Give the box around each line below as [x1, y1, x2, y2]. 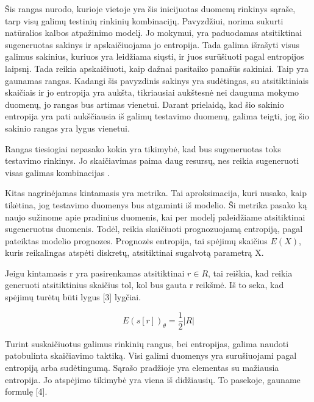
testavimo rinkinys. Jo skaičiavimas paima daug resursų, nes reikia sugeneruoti [5, 154, 299, 167]
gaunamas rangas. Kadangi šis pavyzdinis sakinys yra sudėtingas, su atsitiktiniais [5, 74, 309, 86]
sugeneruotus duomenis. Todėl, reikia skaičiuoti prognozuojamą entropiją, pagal [5, 222, 303, 235]
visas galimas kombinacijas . [5, 166, 110, 178]
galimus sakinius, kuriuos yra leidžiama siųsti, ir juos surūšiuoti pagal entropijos [5, 50, 304, 63]
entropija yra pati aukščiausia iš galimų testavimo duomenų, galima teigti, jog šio [5, 110, 309, 122]
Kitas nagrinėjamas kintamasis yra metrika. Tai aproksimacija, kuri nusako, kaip [5, 186, 307, 199]
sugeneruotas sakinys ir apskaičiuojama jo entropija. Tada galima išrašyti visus [5, 38, 300, 51]
